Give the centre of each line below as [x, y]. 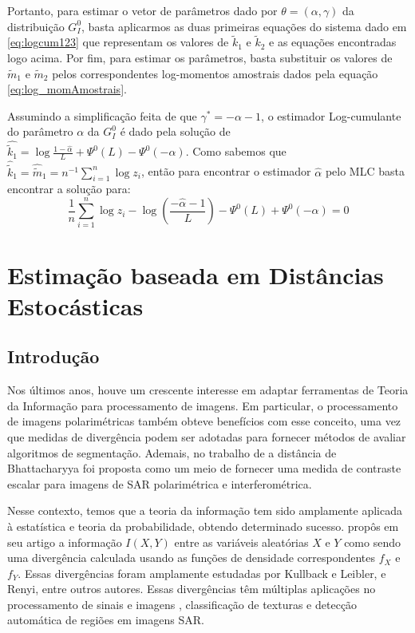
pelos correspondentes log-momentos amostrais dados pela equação [215, 73]
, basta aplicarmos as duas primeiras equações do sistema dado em [244, 26]
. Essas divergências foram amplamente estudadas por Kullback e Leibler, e [202, 573]
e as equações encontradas [333, 42]
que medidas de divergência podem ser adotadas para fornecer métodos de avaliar [207, 436]
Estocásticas [75, 305]
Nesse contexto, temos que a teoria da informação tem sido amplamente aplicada [205, 510]
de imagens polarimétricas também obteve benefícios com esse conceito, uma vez [204, 421]
